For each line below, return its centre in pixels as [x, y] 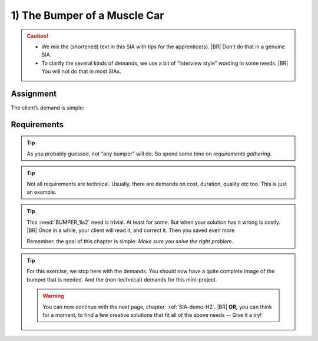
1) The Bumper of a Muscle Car [87, 15]
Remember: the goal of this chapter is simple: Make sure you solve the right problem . [130, 241]
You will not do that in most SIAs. [81, 71]
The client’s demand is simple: [48, 108]
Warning [53, 296]
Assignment [34, 93]
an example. [42, 192]
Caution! [38, 36]
